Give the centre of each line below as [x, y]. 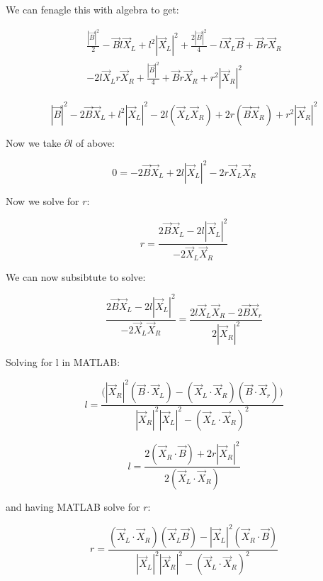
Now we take [34, 142]
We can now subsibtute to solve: [76, 276]
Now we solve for [42, 201]
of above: [95, 142]
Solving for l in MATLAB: [63, 362]
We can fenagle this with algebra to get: [92, 9]
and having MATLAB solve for [73, 506]
